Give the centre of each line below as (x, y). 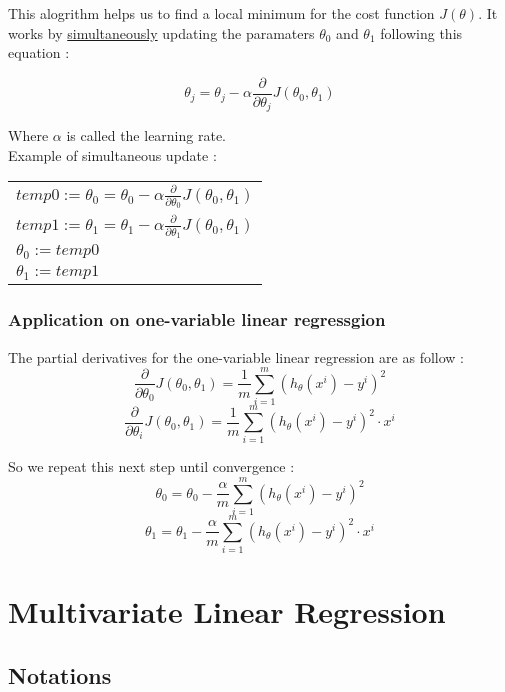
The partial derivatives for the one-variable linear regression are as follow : (236, 356)
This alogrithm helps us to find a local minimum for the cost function (221, 13)
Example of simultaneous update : (112, 154)
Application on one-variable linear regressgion (197, 319)
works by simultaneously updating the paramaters (161, 32)
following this (421, 32)
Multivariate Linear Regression (227, 611)
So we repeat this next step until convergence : (151, 466)
